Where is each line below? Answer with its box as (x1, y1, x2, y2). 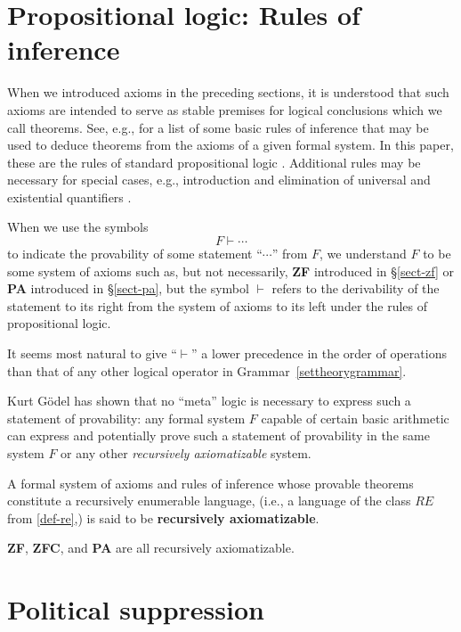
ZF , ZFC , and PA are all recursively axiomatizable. (7, 538, 295, 557)
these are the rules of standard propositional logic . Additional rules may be (7, 152, 421, 171)
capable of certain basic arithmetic (261, 408, 449, 427)
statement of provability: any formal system (7, 408, 246, 427)
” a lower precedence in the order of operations (191, 344, 447, 363)
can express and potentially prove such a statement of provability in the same (7, 426, 430, 445)
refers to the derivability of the (271, 279, 440, 298)
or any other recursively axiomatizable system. (61, 444, 311, 462)
